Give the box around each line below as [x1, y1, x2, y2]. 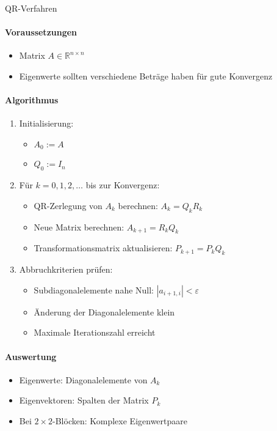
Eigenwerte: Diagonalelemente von [19, 373, 148, 386]
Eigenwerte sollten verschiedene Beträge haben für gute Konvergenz [19, 69, 273, 82]
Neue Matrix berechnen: [34, 220, 124, 233]
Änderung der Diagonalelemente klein [34, 305, 175, 318]
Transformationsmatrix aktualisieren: [34, 241, 173, 254]
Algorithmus [5, 94, 59, 106]
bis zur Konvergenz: [85, 179, 160, 191]
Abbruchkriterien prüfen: [19, 263, 113, 276]
